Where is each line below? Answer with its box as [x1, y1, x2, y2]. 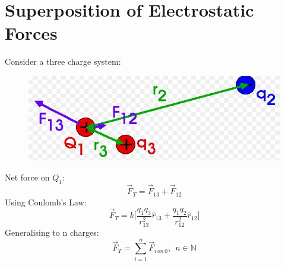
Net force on [5, 171, 50, 183]
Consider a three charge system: [5, 55, 121, 68]
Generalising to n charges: [5, 226, 99, 239]
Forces [5, 21, 58, 45]
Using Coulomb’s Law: [5, 195, 87, 208]
